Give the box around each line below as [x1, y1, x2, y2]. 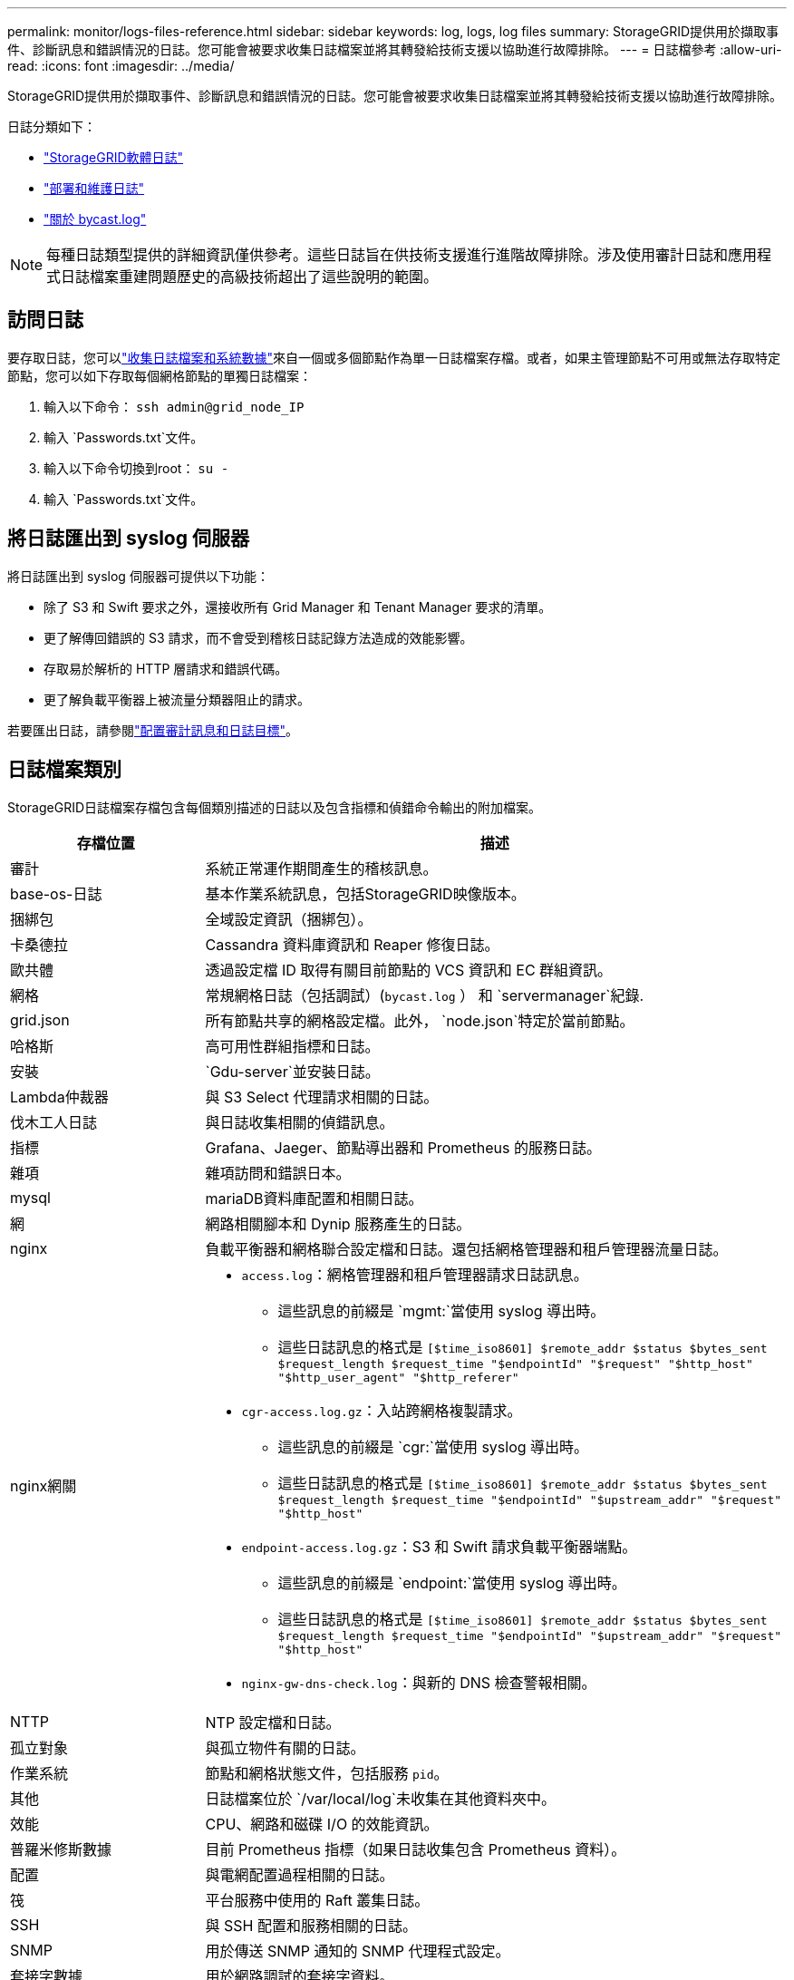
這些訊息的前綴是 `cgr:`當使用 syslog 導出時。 [277, 1437, 589, 1456]
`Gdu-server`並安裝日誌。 [205, 1062, 380, 1081]
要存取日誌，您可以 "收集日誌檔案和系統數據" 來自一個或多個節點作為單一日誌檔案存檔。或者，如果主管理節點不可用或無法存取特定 [7, 349, 781, 365]
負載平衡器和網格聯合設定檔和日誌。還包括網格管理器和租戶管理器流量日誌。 [205, 1239, 728, 1258]
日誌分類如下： [7, 119, 96, 134]
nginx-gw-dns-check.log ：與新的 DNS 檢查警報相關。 [241, 1673, 596, 1692]
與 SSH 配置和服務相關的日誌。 [205, 1916, 417, 1935]
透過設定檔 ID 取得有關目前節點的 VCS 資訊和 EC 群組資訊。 [205, 960, 613, 979]
